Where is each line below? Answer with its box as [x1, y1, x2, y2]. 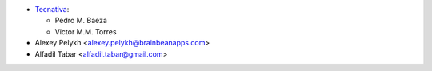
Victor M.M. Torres [54, 26, 117, 36]
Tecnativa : [34, 5, 70, 14]
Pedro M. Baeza [54, 16, 108, 26]
